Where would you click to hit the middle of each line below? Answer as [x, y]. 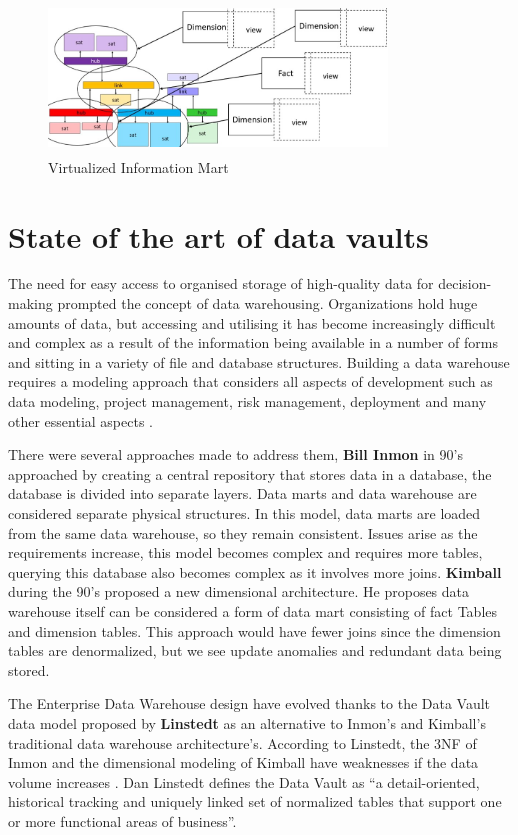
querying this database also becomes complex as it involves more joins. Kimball [255, 571]
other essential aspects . [80, 420]
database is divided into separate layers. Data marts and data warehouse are [242, 493]
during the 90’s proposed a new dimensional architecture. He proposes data [239, 591]
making [30, 303]
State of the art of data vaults [218, 235]
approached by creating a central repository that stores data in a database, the [250, 473]
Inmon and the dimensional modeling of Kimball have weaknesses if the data [243, 762]
